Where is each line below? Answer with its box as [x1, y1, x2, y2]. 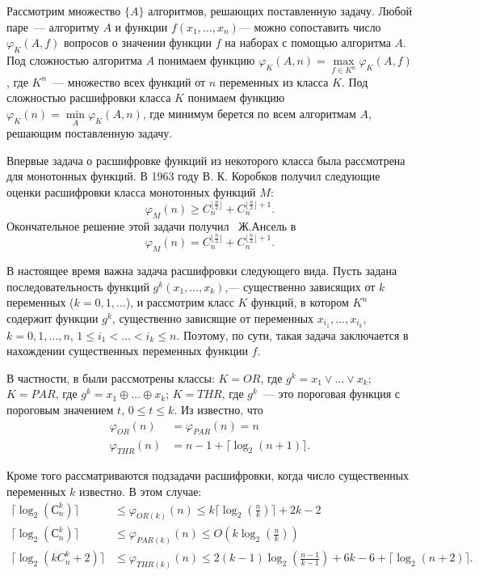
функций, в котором [251, 294, 349, 311]
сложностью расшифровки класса [6, 89, 171, 106]
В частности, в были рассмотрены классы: [6, 369, 215, 386]
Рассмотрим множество [6, 2, 121, 19]
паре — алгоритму [6, 18, 99, 35]
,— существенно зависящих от [225, 277, 376, 294]
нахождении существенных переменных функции [6, 342, 249, 359]
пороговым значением [6, 401, 114, 418]
